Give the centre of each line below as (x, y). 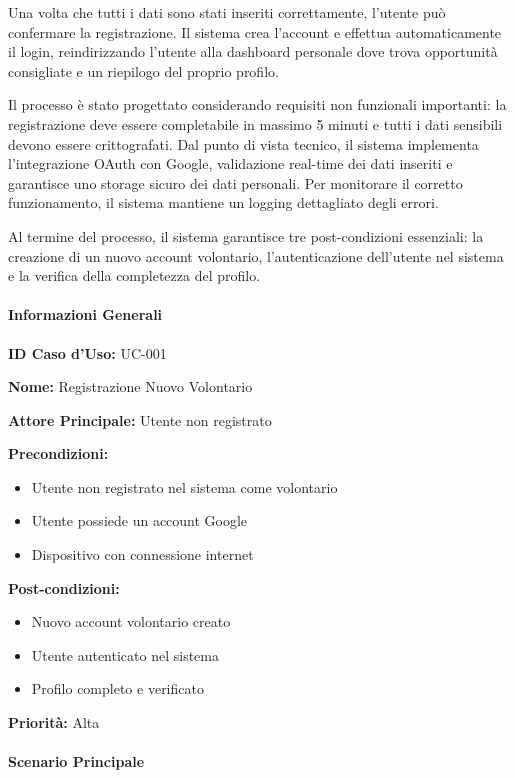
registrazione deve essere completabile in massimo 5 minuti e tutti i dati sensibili (255, 123)
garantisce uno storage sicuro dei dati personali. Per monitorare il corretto (235, 182)
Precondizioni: (58, 453)
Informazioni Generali (85, 314)
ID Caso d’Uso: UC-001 (87, 352)
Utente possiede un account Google (139, 520)
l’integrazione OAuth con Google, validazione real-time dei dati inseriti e (230, 163)
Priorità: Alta (54, 722)
